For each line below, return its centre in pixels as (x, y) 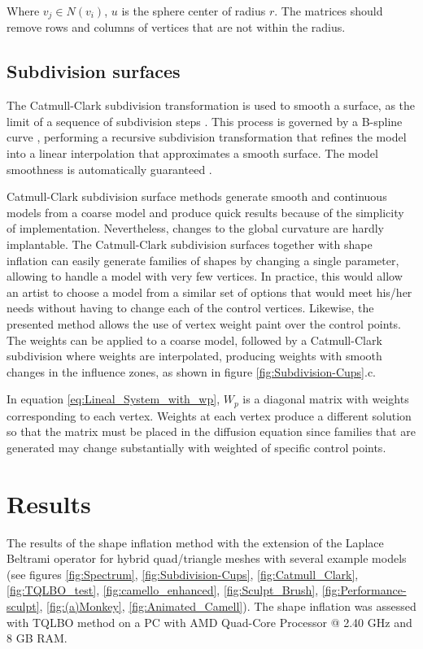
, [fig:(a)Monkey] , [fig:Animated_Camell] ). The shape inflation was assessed (228, 606)
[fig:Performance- (364, 590)
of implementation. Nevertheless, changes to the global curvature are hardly (195, 228)
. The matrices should (329, 11)
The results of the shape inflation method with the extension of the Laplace (195, 542)
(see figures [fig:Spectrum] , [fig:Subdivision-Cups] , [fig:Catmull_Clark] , (183, 574)
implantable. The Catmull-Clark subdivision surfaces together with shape (190, 244)
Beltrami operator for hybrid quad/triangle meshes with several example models (207, 558)
